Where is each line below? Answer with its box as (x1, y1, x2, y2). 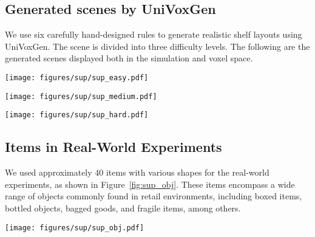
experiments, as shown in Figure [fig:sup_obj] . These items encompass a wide (5, 177, 295, 190)
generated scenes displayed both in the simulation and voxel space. (5, 52, 253, 64)
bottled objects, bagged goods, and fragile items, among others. (5, 201, 241, 214)
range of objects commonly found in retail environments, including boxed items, (5, 190, 302, 202)
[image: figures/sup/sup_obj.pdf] (5, 223, 144, 232)
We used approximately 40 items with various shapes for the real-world (5, 166, 269, 179)
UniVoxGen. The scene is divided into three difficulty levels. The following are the (5, 39, 310, 52)
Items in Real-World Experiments (5, 137, 222, 156)
